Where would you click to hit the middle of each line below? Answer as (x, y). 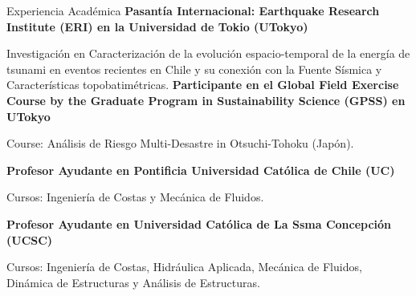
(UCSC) (30, 239)
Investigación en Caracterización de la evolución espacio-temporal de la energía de (208, 53)
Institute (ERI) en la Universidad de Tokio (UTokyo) (157, 26)
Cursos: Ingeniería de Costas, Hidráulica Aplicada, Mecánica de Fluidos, (184, 267)
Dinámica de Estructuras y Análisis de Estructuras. (133, 282)
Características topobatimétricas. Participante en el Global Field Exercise (203, 85)
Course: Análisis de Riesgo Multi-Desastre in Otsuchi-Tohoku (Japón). (180, 143)
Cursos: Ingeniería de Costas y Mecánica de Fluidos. (135, 197)
